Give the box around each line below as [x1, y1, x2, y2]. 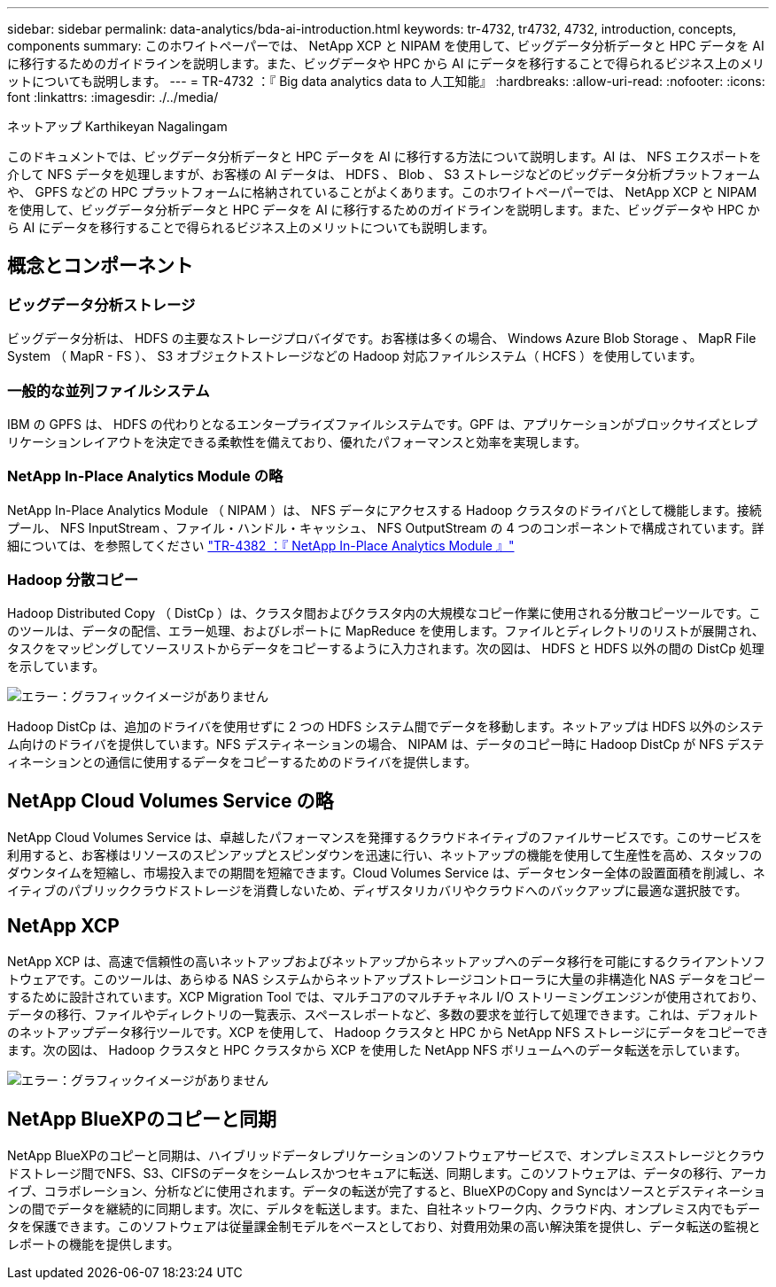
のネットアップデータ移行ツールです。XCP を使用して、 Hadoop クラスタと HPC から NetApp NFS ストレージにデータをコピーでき [7, 1025, 769, 1041]
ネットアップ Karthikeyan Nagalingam [7, 119, 228, 134]
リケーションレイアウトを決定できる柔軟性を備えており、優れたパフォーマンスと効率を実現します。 [7, 433, 587, 449]
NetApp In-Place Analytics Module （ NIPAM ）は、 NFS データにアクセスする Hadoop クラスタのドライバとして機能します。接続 [7, 502, 762, 518]
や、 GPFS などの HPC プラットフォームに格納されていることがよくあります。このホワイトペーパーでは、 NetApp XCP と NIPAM [7, 184, 757, 199]
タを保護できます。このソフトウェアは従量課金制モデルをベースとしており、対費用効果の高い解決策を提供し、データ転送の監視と [7, 1219, 761, 1234]
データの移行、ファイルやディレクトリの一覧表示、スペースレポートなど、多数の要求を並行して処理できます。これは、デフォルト [7, 1007, 759, 1023]
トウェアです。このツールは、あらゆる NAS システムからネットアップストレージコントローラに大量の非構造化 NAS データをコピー [7, 971, 766, 987]
